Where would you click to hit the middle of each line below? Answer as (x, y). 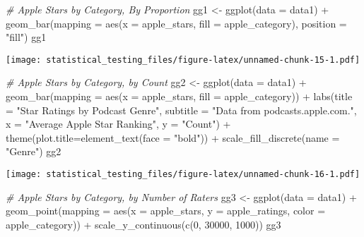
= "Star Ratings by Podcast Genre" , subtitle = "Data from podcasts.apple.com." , (181, 110)
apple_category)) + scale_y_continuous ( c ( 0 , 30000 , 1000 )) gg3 (143, 224)
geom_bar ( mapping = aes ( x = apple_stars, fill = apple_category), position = (176, 23)
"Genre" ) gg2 (34, 151)
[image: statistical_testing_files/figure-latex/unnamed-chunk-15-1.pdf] (183, 60)
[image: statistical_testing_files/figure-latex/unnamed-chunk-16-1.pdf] (183, 174)
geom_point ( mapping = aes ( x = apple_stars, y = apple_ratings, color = (166, 211)
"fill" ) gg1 (26, 37)
